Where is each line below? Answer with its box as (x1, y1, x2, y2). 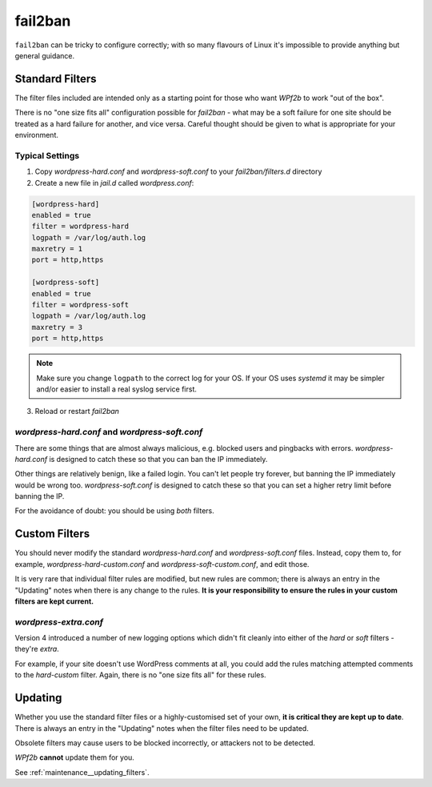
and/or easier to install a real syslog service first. (36, 384, 198, 394)
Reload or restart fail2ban (34, 407, 120, 416)
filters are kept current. (14, 596, 94, 606)
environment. (14, 130, 59, 140)
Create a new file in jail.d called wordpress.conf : (34, 178, 194, 187)
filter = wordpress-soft (31, 300, 130, 310)
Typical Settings (14, 150, 80, 161)
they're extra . (14, 644, 59, 654)
